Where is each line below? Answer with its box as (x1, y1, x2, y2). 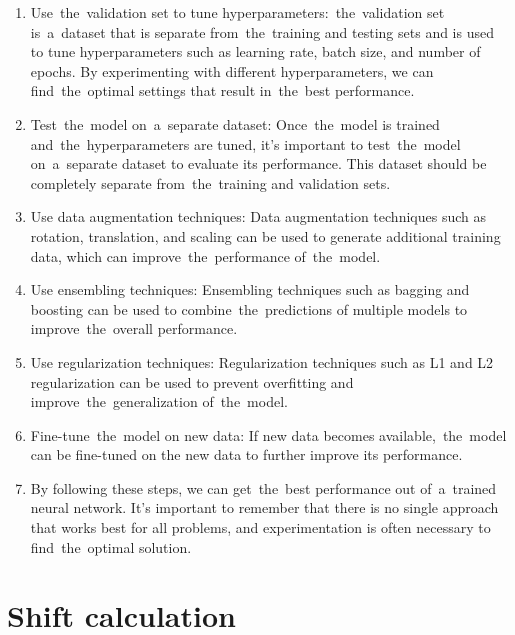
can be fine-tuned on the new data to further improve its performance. (30, 444, 463, 465)
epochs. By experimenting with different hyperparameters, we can (30, 60, 434, 81)
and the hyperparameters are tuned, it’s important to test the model (30, 133, 461, 154)
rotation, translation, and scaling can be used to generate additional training (30, 225, 501, 246)
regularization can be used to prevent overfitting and (30, 371, 354, 392)
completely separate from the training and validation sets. (30, 172, 391, 193)
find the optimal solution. (30, 536, 192, 557)
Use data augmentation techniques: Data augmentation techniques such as (30, 206, 486, 227)
